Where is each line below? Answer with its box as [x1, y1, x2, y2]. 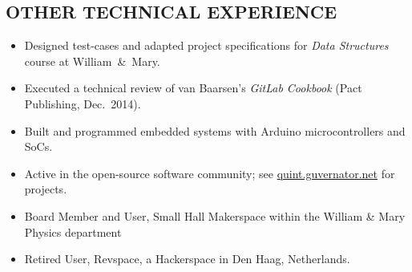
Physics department [24, 223, 122, 240]
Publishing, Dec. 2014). [24, 95, 141, 112]
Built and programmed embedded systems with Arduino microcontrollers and [24, 122, 406, 139]
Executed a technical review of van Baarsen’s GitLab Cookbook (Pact [24, 79, 362, 96]
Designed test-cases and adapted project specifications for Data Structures [24, 37, 389, 54]
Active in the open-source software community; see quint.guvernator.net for [24, 164, 395, 181]
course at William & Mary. [24, 52, 160, 69]
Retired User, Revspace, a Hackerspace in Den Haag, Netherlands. [24, 250, 350, 267]
